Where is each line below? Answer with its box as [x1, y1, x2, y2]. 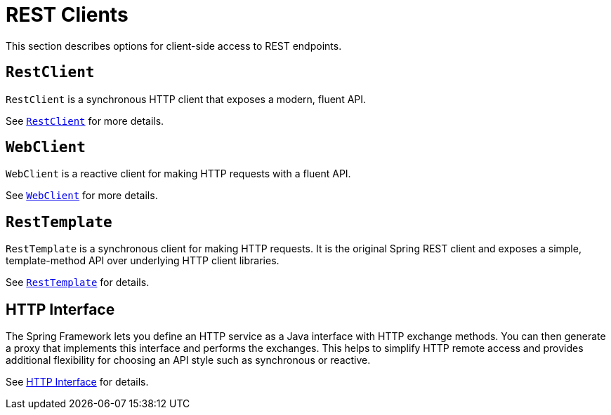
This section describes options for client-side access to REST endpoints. [6, 39, 342, 52]
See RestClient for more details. [6, 114, 164, 127]
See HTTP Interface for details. [6, 376, 149, 388]
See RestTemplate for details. [6, 276, 150, 289]
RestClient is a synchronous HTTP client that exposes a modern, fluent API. [6, 93, 367, 105]
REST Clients [6, 3, 129, 27]
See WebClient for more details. [6, 189, 158, 202]
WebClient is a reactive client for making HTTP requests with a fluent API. [6, 168, 351, 180]
